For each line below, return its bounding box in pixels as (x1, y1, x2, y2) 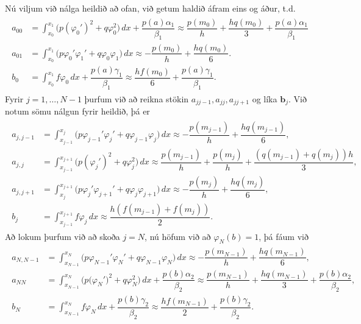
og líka (252, 92, 277, 105)
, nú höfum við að (145, 230, 211, 242)
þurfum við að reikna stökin (84, 92, 189, 105)
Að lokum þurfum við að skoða (5, 230, 120, 242)
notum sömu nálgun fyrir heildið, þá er (5, 105, 150, 118)
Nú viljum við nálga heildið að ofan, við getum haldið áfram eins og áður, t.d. (5, 2, 296, 14)
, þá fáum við (259, 230, 309, 242)
